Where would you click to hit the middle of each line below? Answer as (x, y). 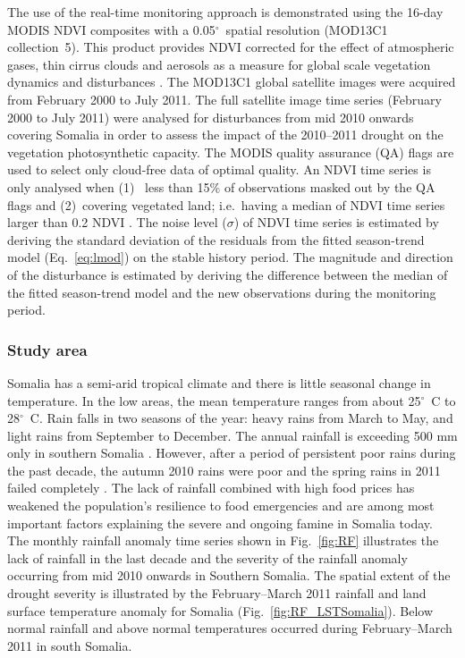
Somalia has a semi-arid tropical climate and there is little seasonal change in (219, 382)
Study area (47, 349)
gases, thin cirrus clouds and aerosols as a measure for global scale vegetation (219, 64)
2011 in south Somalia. (70, 645)
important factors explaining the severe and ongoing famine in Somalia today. (220, 523)
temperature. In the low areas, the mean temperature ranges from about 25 (214, 400)
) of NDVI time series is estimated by (336, 222)
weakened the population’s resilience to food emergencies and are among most (221, 506)
